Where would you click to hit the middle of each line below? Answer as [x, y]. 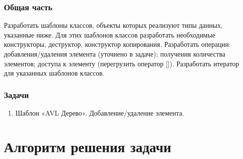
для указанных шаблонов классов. [54, 73]
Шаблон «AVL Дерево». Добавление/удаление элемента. [100, 113]
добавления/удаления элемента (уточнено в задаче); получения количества [115, 54]
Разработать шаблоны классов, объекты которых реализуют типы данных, [113, 25]
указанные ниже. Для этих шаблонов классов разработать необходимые [110, 34]
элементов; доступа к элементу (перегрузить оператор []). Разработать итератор [121, 63]
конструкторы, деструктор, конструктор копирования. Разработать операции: [117, 44]
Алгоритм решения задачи [88, 146]
